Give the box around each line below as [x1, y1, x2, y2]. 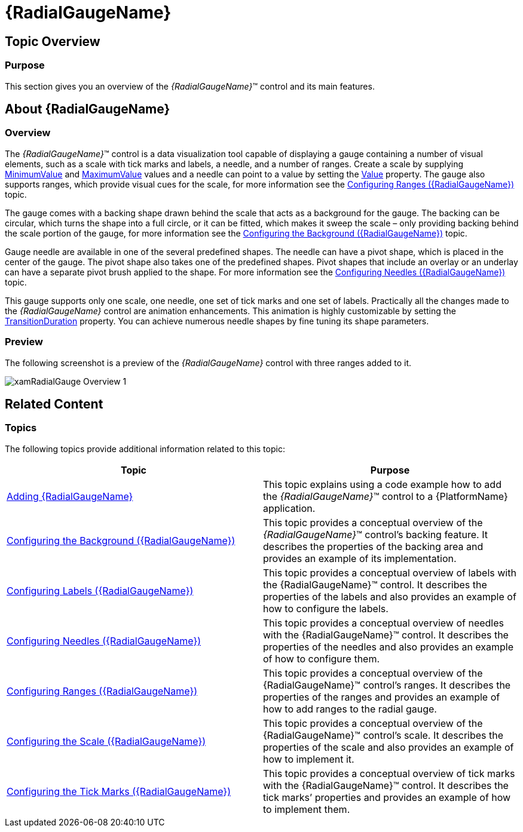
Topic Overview [5, 33, 100, 49]
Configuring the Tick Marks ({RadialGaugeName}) [7, 785, 231, 797]
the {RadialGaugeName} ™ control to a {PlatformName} [263, 490, 508, 502]
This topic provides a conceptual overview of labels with [263, 566, 516, 579]
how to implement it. [263, 753, 354, 765]
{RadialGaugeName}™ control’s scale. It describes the [263, 729, 504, 741]
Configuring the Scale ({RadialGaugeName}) [7, 735, 206, 747]
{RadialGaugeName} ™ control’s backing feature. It [263, 528, 488, 541]
